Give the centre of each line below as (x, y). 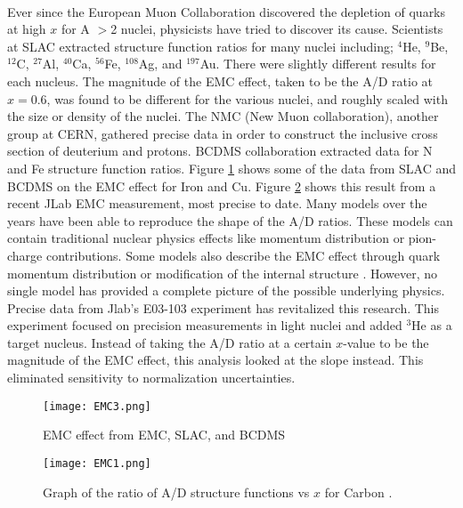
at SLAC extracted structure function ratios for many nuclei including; (200, 46)
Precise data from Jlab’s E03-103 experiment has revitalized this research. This (223, 307)
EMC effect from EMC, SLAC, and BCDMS (164, 435)
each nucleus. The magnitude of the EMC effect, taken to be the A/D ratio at (220, 81)
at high (27, 29)
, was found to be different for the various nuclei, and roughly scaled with (247, 98)
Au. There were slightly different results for (318, 64)
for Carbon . (358, 492)
